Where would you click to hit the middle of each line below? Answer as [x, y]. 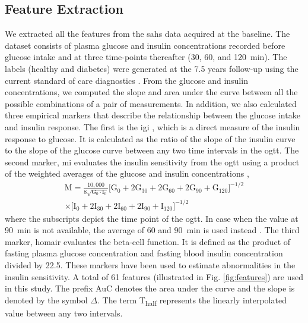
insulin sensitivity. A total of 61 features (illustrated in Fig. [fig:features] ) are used [154, 276]
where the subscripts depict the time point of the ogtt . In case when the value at [152, 218]
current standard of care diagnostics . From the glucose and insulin [126, 80]
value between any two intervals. [64, 313]
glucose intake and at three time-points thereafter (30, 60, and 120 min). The [146, 57]
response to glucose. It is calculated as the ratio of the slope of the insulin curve [150, 138]
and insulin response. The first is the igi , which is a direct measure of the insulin [153, 126]
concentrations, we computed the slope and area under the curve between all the [151, 92]
